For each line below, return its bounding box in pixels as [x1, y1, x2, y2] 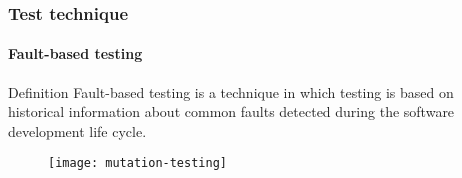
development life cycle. [8, 120, 147, 141]
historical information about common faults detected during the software [8, 101, 455, 122]
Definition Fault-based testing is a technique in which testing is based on [8, 81, 454, 102]
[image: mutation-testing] [48, 156, 227, 171]
